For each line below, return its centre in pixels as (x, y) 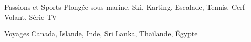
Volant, (15, 16)
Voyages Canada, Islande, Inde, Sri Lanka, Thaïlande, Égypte (101, 34)
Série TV (43, 16)
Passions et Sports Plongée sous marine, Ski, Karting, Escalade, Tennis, (117, 7)
